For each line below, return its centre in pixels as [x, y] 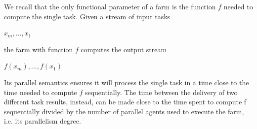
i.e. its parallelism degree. [43, 121]
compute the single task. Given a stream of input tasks [87, 16]
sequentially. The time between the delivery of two [161, 92]
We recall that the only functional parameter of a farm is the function [110, 6]
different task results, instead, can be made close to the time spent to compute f [125, 102]
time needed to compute [41, 92]
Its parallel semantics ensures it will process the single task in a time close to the [127, 82]
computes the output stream [124, 49]
